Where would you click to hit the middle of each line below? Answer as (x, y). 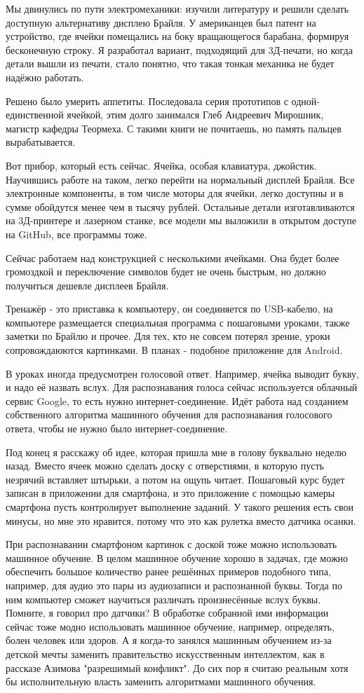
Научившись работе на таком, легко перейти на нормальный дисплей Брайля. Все (180, 179)
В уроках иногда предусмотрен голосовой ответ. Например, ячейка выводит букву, (182, 373)
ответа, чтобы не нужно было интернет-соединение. (117, 428)
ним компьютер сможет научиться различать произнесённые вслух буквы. (163, 599)
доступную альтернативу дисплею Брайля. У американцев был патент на (161, 22)
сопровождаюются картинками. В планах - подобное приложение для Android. (174, 350)
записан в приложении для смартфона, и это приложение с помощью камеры (170, 493)
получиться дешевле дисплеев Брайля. (87, 285)
